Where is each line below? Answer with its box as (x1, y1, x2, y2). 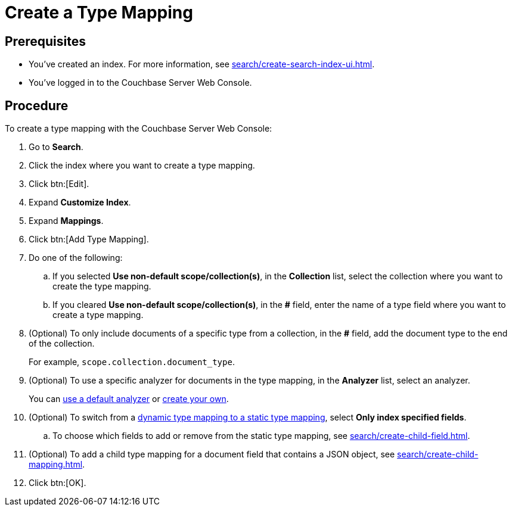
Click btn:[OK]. (29, 478, 86, 488)
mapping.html (29, 459, 83, 470)
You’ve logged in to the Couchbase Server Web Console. (29, 77, 252, 88)
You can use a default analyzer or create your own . (29, 394, 229, 404)
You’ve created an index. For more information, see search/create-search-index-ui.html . (29, 59, 375, 70)
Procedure (5, 98, 69, 113)
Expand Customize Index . (29, 197, 131, 208)
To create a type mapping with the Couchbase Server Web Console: (5, 123, 272, 134)
